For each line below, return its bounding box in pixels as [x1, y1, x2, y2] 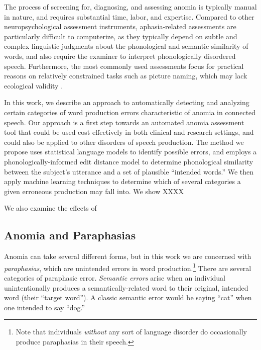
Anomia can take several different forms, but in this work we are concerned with [4, 251, 251, 261]
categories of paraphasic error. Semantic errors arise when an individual [4, 272, 226, 283]
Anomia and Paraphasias [4, 227, 136, 243]
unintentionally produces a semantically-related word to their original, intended [4, 282, 248, 293]
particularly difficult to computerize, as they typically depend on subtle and [4, 31, 237, 41]
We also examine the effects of [4, 203, 97, 213]
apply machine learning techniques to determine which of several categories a [4, 176, 241, 187]
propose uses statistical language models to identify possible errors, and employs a [4, 146, 257, 157]
